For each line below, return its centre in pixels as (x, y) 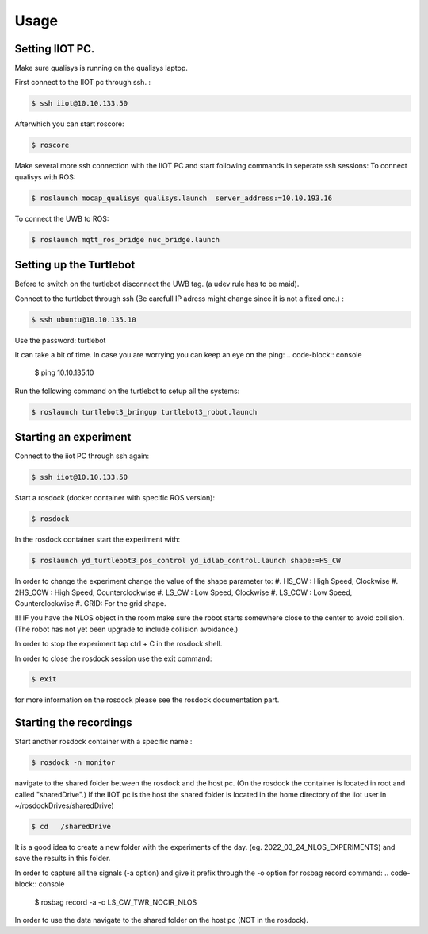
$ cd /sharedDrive (71, 827)
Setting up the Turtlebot (75, 265)
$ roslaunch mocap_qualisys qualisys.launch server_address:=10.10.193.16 (182, 198)
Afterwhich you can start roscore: (69, 124)
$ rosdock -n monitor (73, 763)
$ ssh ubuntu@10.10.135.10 (84, 319)
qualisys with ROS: (45, 177)
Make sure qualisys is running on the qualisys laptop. (101, 68)
